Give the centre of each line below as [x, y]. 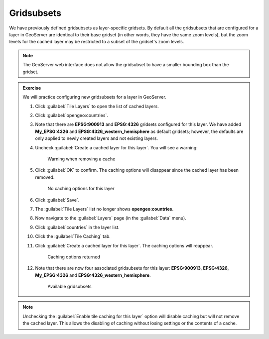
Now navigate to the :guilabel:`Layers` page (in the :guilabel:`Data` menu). [111, 218]
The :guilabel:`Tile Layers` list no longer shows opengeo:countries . [104, 209]
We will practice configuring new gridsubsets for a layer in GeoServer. [94, 97]
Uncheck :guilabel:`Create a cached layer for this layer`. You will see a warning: [116, 147]
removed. [45, 177]
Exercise [32, 88]
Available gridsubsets [69, 287]
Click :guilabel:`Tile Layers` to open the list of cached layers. [97, 106]
